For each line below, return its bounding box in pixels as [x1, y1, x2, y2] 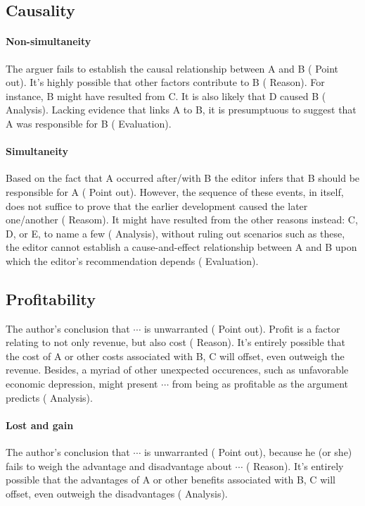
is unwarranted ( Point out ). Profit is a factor [143, 321, 340, 335]
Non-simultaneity [6, 34, 91, 49]
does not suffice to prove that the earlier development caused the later [6, 198, 308, 213]
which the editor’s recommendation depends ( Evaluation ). [6, 253, 259, 268]
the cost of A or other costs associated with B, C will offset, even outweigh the [6, 348, 345, 363]
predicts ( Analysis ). [6, 390, 93, 405]
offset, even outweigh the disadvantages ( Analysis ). [6, 486, 228, 500]
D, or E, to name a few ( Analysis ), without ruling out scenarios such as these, [6, 226, 345, 240]
